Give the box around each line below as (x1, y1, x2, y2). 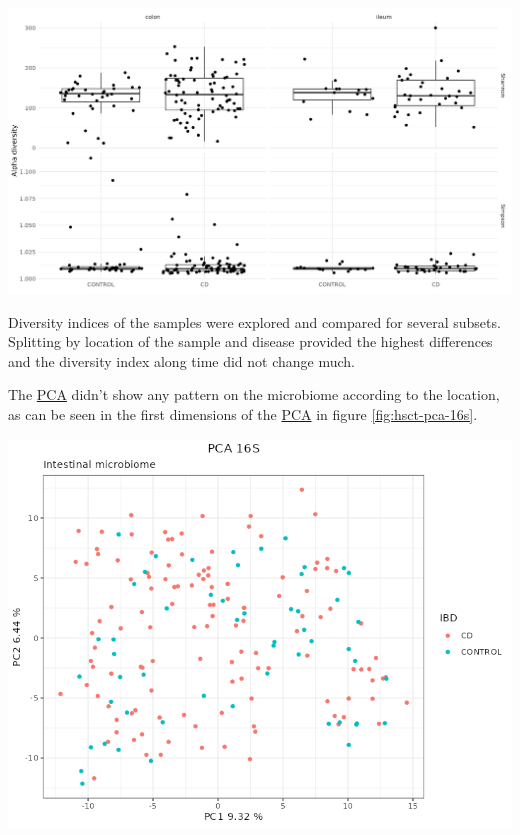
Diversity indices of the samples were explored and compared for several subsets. (8, 311, 501, 332)
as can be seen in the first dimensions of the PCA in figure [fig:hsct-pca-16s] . (8, 403, 478, 424)
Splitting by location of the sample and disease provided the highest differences (8, 331, 493, 352)
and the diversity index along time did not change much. (8, 350, 356, 371)
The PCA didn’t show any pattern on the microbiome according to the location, (8, 384, 500, 405)
